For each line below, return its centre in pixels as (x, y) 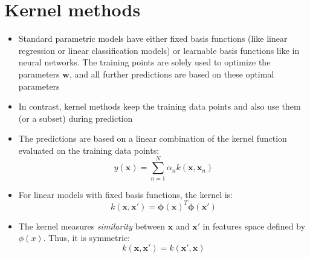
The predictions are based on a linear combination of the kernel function (153, 138)
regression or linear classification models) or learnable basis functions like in (159, 50)
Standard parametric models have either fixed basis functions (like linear (153, 38)
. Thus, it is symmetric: (87, 238)
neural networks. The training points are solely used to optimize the (144, 62)
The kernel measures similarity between (92, 226)
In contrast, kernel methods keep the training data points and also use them (160, 106)
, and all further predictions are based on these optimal (172, 74)
